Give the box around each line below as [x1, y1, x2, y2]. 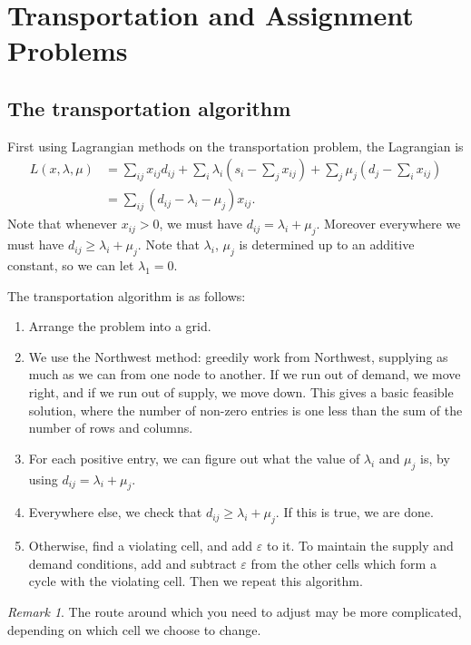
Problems [7, 32, 128, 69]
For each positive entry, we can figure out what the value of [28, 448, 360, 467]
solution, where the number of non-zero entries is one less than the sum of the [28, 400, 463, 419]
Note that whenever [7, 214, 117, 233]
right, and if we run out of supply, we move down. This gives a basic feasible [28, 382, 454, 401]
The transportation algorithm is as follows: [7, 286, 246, 305]
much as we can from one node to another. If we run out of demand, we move [28, 365, 461, 384]
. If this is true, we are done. [275, 503, 434, 522]
